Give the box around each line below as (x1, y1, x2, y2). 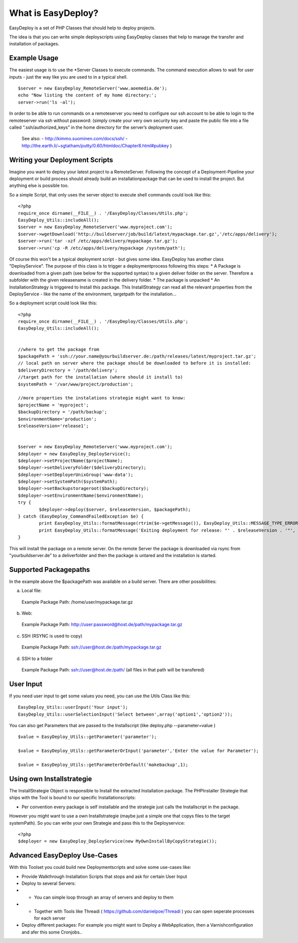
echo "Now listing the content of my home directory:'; (18, 93, 157, 98)
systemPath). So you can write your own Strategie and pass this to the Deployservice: (9, 820, 185, 826)
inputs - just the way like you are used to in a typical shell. (9, 74, 128, 80)
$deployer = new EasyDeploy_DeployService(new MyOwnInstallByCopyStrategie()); (18, 839, 217, 844)
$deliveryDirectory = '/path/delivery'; (18, 367, 118, 373)
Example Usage (9, 54, 59, 62)
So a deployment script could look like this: (9, 300, 97, 306)
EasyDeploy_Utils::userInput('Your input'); (18, 704, 129, 710)
